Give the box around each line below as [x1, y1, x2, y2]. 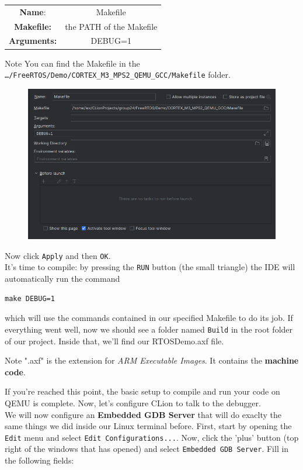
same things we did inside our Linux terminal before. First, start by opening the [5, 420, 292, 432]
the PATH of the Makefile [65, 20, 158, 32]
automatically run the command [5, 272, 120, 285]
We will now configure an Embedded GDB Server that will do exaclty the [5, 408, 282, 420]
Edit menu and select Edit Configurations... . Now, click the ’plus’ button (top [5, 431, 299, 443]
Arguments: [9, 34, 57, 47]
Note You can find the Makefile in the [5, 57, 140, 69]
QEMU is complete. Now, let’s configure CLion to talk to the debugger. [5, 396, 261, 409]
